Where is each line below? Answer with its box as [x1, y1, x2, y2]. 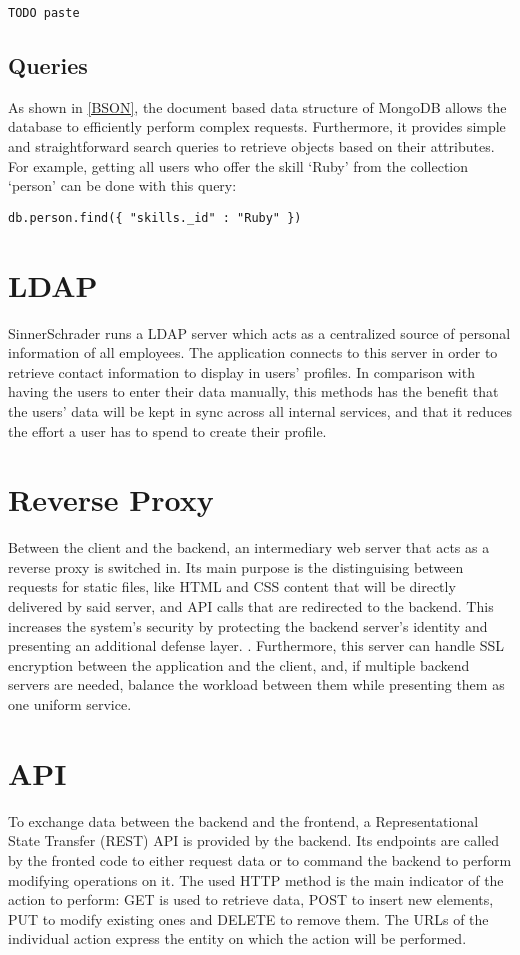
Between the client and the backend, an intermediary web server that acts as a [8, 537, 490, 558]
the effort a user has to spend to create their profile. [8, 420, 327, 441]
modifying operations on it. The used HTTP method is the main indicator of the [8, 869, 504, 890]
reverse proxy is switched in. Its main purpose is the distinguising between [8, 556, 464, 577]
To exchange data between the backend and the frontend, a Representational [8, 810, 479, 831]
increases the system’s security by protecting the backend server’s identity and [8, 615, 488, 636]
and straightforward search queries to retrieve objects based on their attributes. [8, 136, 495, 157]
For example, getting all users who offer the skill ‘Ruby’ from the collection [8, 155, 469, 176]
